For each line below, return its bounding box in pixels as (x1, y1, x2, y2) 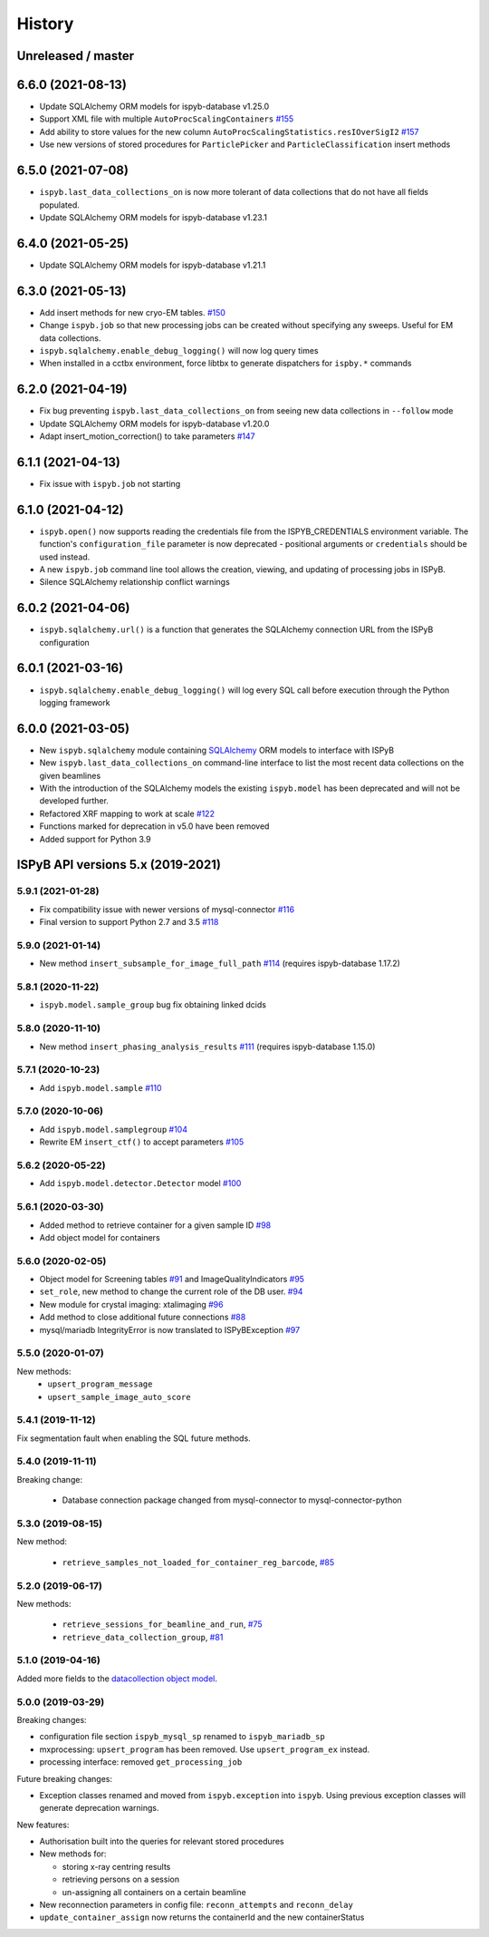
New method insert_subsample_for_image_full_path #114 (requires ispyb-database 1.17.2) (39, 958, 400, 969)
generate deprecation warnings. (39, 1803, 159, 1814)
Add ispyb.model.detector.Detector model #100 (39, 1178, 242, 1189)
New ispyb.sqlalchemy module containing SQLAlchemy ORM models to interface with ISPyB (39, 745, 394, 755)
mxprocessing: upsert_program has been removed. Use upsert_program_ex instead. (39, 1744, 370, 1755)
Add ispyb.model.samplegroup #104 (39, 1124, 187, 1134)
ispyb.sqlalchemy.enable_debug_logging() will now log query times (39, 345, 319, 355)
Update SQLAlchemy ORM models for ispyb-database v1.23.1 (39, 211, 267, 222)
